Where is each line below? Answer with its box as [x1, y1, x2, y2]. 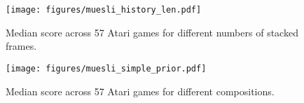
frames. [6, 39, 37, 53]
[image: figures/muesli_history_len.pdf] [6, 5, 202, 15]
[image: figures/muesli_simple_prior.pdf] [6, 63, 207, 74]
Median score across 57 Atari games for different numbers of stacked [6, 25, 298, 39]
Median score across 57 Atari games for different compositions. [6, 83, 275, 98]
